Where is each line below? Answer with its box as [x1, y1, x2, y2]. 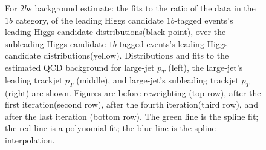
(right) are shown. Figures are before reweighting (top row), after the [5, 86, 261, 99]
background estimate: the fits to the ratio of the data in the [34, 2, 256, 14]
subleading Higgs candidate [5, 37, 106, 50]
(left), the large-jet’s [168, 60, 243, 73]
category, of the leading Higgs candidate [15, 13, 164, 26]
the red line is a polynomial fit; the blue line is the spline [5, 122, 216, 134]
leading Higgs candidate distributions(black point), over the [5, 25, 226, 38]
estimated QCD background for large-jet [5, 60, 155, 73]
